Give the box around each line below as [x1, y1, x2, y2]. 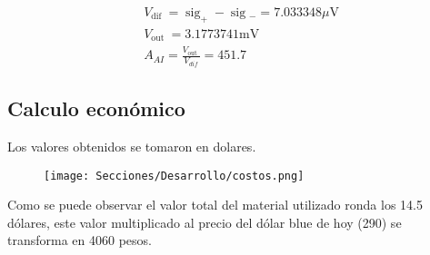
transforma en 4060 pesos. [7, 230, 152, 250]
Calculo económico [7, 94, 185, 123]
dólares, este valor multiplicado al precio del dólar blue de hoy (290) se [7, 212, 402, 231]
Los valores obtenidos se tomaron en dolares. [7, 136, 256, 155]
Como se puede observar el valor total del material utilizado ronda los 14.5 [7, 195, 423, 214]
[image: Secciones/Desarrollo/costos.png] [44, 169, 305, 182]
